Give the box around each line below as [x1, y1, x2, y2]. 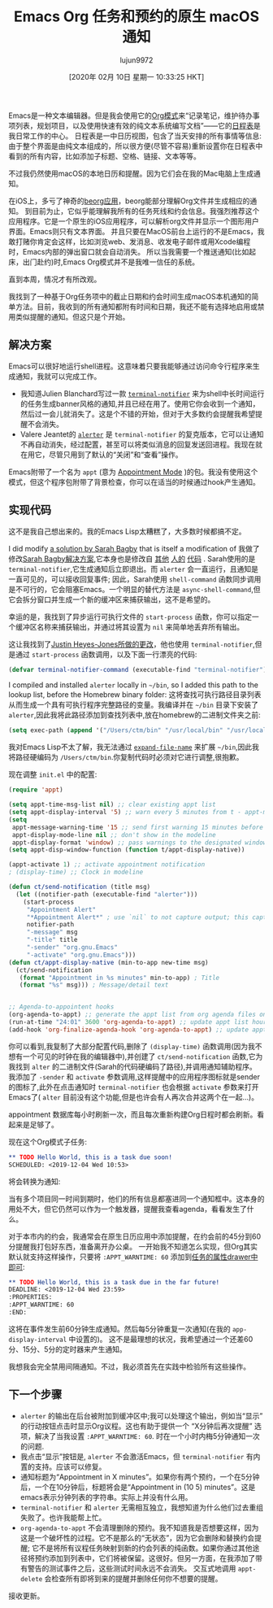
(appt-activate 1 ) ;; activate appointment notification [8, 861, 206, 869]
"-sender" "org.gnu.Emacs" [26, 943, 118, 952]
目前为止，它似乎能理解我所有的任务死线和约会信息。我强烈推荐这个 [31, 206, 260, 216]
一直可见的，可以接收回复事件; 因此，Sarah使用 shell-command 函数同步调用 [8, 574, 262, 584]
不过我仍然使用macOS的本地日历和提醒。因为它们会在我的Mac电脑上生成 [8, 168, 254, 178]
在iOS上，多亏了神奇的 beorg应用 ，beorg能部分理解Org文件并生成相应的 [8, 196, 250, 206]
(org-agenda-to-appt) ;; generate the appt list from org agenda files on [8, 1010, 267, 1019]
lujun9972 [119, 54, 154, 65]
